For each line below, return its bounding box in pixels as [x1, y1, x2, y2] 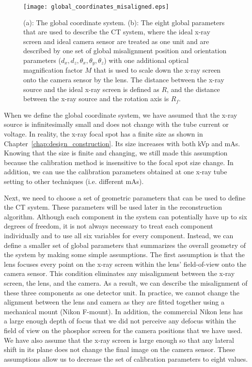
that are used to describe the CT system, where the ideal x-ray [23, 27, 210, 37]
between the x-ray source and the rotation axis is [23, 93, 169, 104]
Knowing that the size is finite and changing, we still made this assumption [4, 148, 228, 158]
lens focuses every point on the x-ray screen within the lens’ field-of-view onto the [4, 259, 247, 269]
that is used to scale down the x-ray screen [94, 65, 221, 75]
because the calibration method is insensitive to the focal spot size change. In [4, 157, 234, 167]
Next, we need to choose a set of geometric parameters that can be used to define [4, 192, 246, 202]
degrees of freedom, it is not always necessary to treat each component [4, 221, 213, 231]
